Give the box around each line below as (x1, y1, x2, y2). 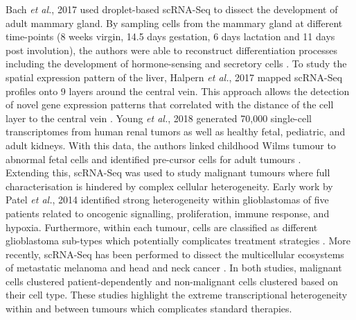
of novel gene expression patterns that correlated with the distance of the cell (6, 97, 334, 112)
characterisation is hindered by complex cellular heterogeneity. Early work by (6, 178, 333, 193)
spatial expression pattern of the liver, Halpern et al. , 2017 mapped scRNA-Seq (6, 69, 343, 84)
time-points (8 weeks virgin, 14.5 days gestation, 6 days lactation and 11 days (6, 29, 335, 44)
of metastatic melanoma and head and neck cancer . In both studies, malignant (6, 260, 342, 275)
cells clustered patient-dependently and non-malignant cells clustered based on (6, 273, 338, 288)
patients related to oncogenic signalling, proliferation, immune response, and (6, 205, 330, 220)
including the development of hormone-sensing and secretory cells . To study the (6, 56, 347, 71)
